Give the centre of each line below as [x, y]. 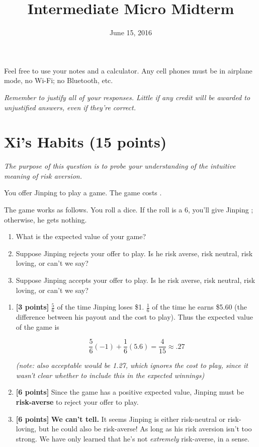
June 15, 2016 [131, 32]
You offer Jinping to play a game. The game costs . [83, 193]
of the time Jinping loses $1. [101, 307]
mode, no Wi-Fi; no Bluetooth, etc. [59, 80]
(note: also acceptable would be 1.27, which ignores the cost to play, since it [132, 365]
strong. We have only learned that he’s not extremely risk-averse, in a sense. [133, 438]
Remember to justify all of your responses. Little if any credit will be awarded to [127, 97]
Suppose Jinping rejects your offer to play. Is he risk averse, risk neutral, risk [134, 253]
